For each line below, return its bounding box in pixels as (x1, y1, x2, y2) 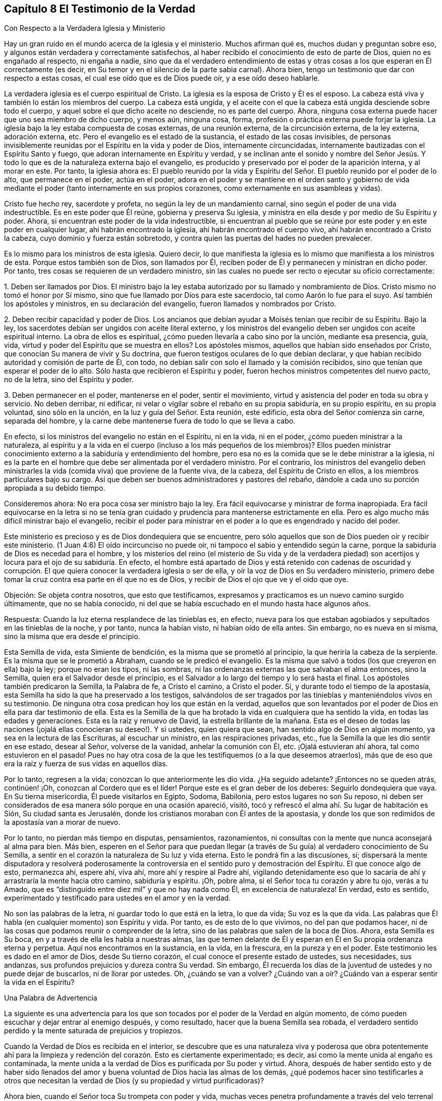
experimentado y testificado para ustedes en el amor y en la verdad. (4, 894, 231, 903)
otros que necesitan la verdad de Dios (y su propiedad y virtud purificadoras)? (4, 1076, 264, 1085)
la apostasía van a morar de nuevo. (4, 818, 121, 827)
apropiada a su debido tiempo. (4, 484, 105, 493)
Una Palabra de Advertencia (4, 993, 97, 1003)
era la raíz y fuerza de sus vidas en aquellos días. (4, 759, 168, 768)
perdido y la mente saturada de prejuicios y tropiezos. (4, 1026, 183, 1035)
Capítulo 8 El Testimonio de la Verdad (4, 3, 195, 15)
